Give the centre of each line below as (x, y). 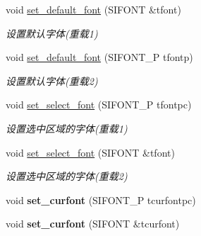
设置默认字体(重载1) (52, 33)
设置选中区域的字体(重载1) (67, 128)
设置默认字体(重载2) (52, 80)
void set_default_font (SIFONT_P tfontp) (99, 57)
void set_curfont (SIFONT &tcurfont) (93, 224)
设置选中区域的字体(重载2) (67, 176)
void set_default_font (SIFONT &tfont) (93, 9)
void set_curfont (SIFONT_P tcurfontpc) (101, 200)
